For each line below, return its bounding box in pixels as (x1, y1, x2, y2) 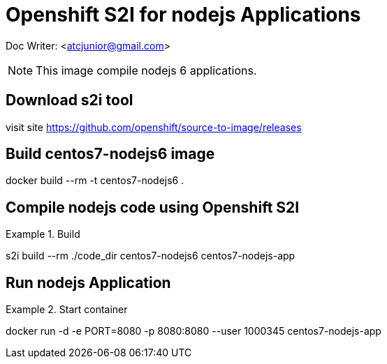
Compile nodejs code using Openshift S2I (6, 198, 300, 216)
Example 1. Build (6, 228, 80, 241)
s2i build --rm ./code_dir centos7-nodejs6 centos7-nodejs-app (6, 250, 295, 262)
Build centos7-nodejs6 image (6, 145, 215, 163)
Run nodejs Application (6, 273, 171, 291)
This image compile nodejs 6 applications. (36, 63, 257, 77)
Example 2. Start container (6, 303, 128, 316)
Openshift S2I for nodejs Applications (6, 3, 361, 26)
